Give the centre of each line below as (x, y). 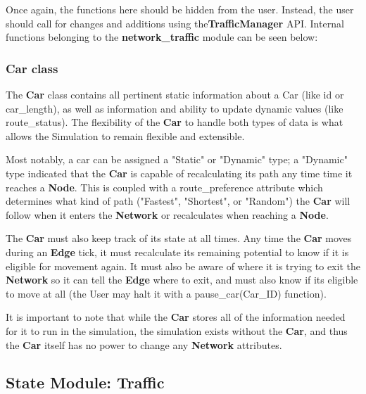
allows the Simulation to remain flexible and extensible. (125, 135)
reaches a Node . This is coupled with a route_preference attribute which (164, 187)
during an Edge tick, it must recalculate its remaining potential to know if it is (177, 252)
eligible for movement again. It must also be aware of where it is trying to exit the (183, 266)
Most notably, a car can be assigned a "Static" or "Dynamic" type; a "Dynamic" (177, 159)
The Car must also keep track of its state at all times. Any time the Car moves (179, 238)
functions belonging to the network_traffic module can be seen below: (162, 37)
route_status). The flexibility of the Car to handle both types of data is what (175, 122)
